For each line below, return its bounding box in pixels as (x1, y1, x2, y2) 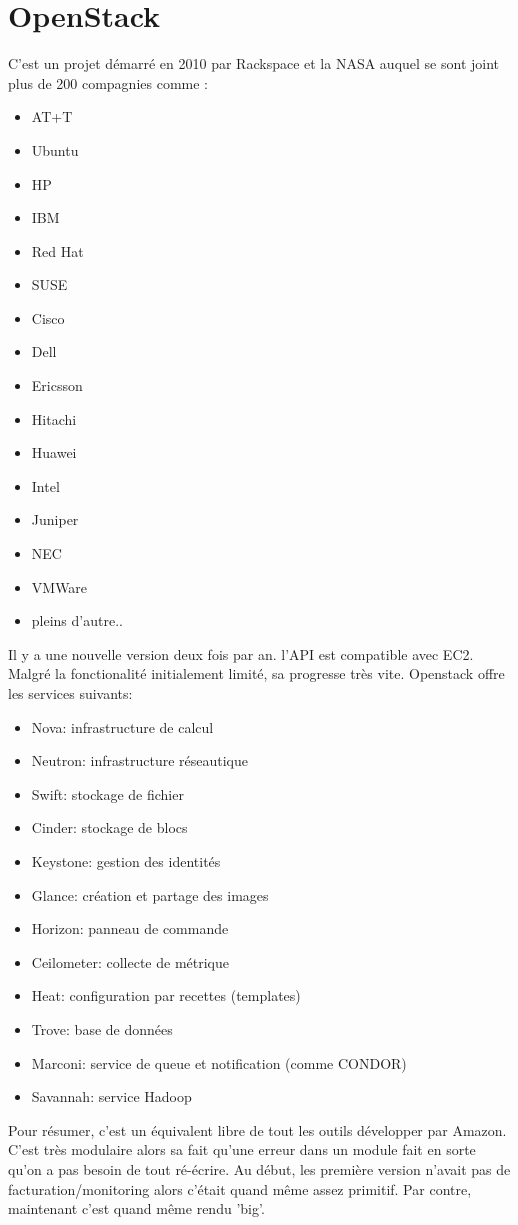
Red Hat (31, 240, 84, 261)
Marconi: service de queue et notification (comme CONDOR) (31, 1052, 407, 1073)
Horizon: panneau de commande (31, 918, 229, 939)
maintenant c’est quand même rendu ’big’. (8, 1198, 265, 1219)
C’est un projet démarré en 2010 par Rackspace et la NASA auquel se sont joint (8, 53, 500, 74)
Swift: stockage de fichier (31, 783, 184, 804)
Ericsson (31, 375, 83, 396)
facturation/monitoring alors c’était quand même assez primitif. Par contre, (8, 1178, 472, 1199)
